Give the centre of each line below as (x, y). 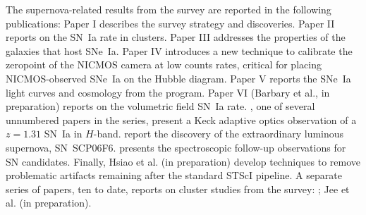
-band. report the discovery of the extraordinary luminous (219, 134)
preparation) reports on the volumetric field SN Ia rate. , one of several (160, 106)
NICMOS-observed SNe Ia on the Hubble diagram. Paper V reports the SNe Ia (178, 78)
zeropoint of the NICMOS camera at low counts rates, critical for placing (164, 64)
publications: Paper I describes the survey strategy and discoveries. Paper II (170, 23)
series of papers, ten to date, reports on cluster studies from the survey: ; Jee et (178, 189)
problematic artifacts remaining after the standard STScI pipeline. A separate (174, 175)
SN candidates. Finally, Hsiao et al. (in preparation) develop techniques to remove (183, 161)
